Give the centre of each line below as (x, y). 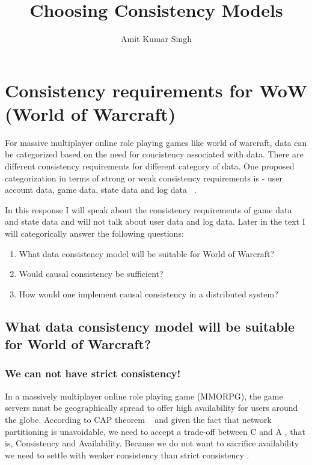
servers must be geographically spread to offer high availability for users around (151, 408)
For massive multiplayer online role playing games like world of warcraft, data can (156, 142)
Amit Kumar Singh (156, 39)
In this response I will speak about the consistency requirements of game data (148, 209)
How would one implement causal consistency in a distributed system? (148, 293)
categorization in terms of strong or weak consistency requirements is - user (144, 178)
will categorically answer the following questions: (94, 233)
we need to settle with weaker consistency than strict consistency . (127, 454)
